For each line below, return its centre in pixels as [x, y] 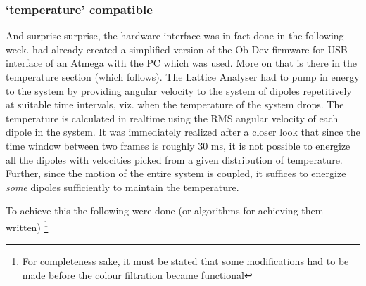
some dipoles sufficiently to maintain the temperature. [122, 187]
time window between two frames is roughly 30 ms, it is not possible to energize [178, 145]
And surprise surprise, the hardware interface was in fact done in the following [175, 35]
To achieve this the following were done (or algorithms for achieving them [165, 210]
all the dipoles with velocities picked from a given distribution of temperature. [174, 159]
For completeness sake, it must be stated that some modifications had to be [185, 261]
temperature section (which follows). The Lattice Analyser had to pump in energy [183, 77]
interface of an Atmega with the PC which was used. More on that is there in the [182, 63]
